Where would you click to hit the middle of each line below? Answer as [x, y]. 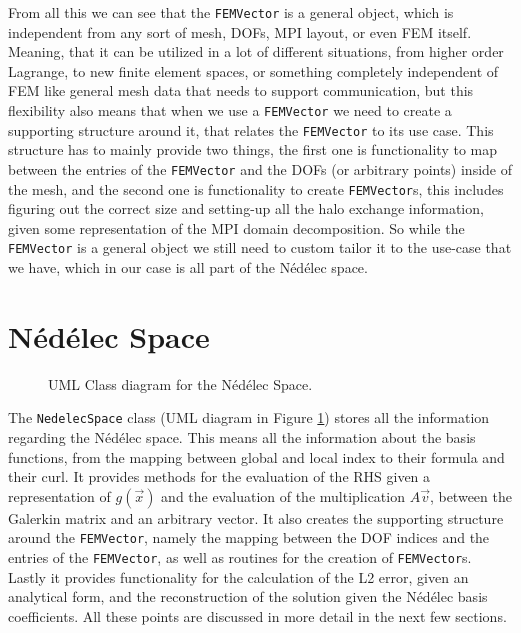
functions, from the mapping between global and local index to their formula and [256, 456]
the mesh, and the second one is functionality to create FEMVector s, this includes [256, 188]
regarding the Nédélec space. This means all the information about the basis [242, 437]
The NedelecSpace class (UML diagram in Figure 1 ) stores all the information [249, 417]
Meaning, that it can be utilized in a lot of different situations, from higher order [256, 51]
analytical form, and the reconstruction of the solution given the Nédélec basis [248, 596]
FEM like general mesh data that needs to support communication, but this [241, 90]
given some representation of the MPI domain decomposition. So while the [236, 227]
